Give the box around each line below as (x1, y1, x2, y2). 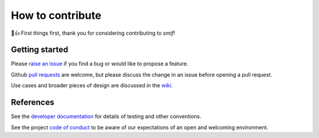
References (11, 97, 54, 107)
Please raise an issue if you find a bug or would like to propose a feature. (11, 60, 188, 67)
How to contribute (11, 9, 102, 22)
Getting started (11, 45, 69, 55)
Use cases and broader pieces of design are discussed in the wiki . (11, 82, 173, 89)
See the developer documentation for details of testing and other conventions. (11, 113, 202, 120)
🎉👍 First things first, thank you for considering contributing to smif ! (11, 29, 175, 37)
